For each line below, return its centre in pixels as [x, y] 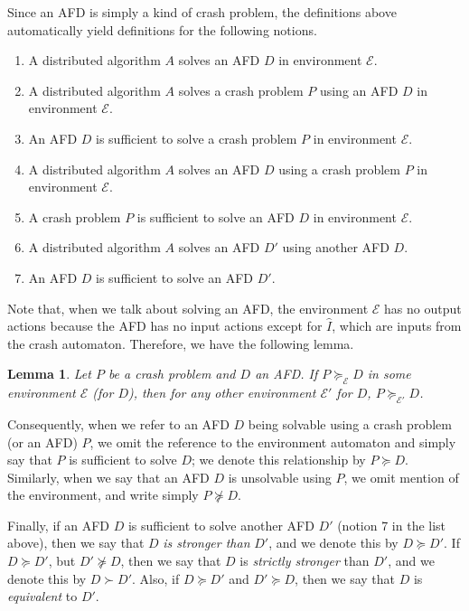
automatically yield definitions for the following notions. [162, 29]
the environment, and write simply [103, 495]
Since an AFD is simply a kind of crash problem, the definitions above [202, 12]
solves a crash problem [241, 90]
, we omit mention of [401, 477]
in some [389, 374]
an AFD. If [286, 374]
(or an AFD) [42, 442]
